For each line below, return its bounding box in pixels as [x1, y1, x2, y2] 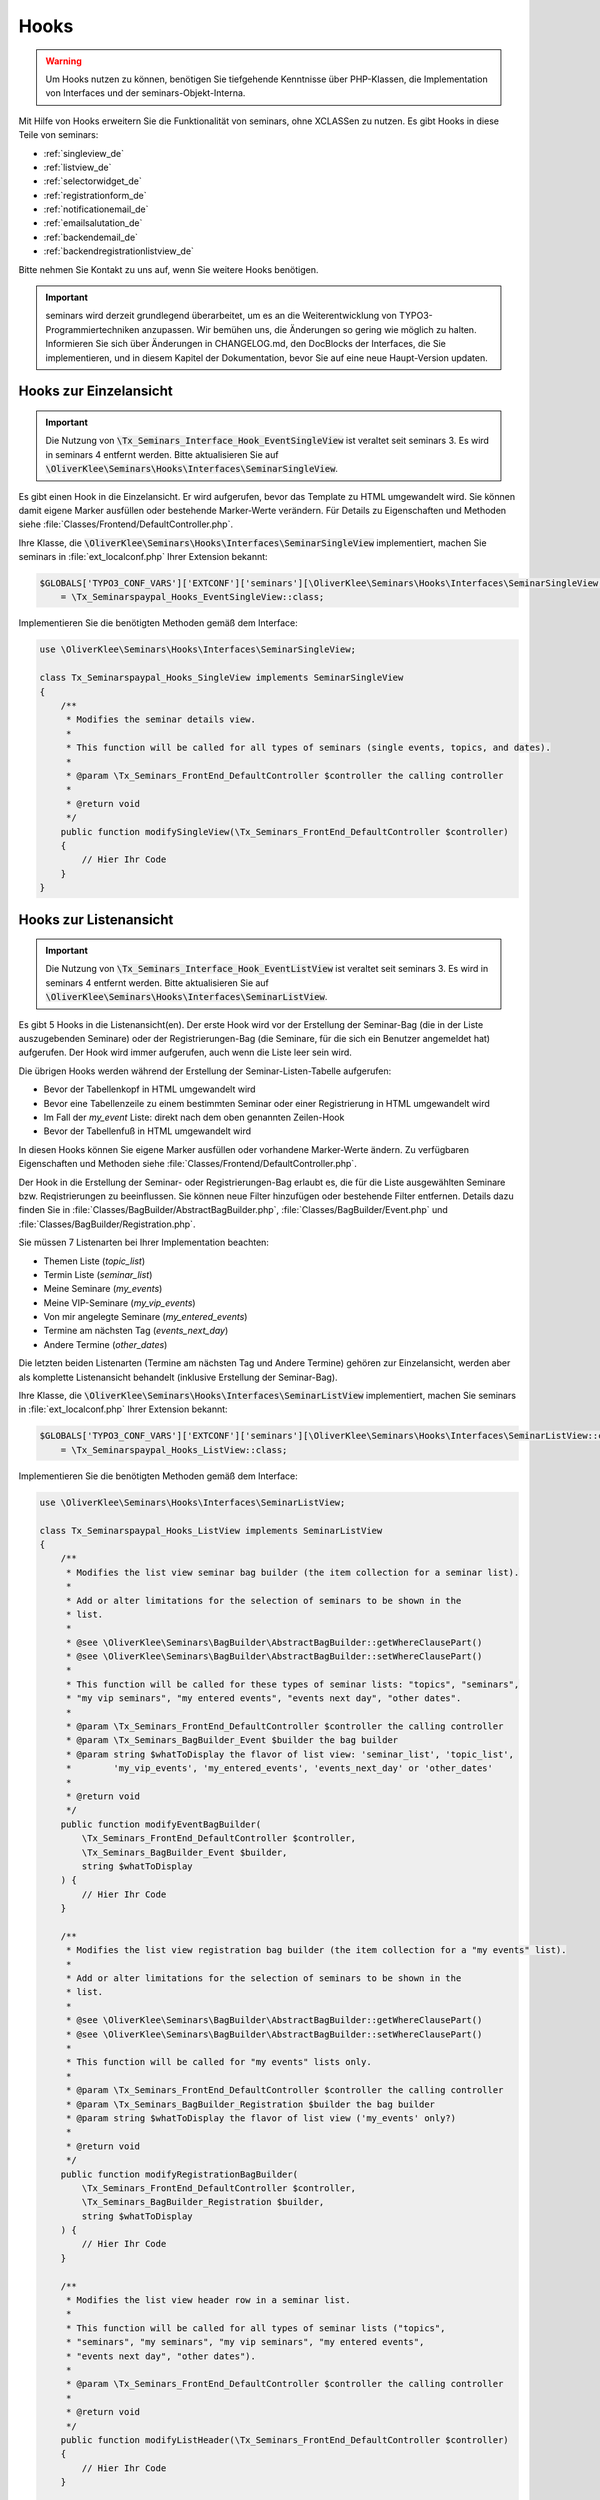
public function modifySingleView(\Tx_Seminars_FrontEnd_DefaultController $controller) [60, 826, 509, 837]
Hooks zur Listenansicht [18, 911, 174, 928]
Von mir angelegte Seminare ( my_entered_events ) [43, 1311, 248, 1323]
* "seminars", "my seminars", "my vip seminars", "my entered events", [65, 2336, 425, 2348]
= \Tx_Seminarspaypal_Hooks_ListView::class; [60, 1444, 288, 1455]
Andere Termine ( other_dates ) [43, 1338, 168, 1350]
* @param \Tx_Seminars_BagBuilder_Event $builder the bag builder [65, 1735, 399, 1746]
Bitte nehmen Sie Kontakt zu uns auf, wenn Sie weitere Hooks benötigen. [18, 263, 319, 275]
